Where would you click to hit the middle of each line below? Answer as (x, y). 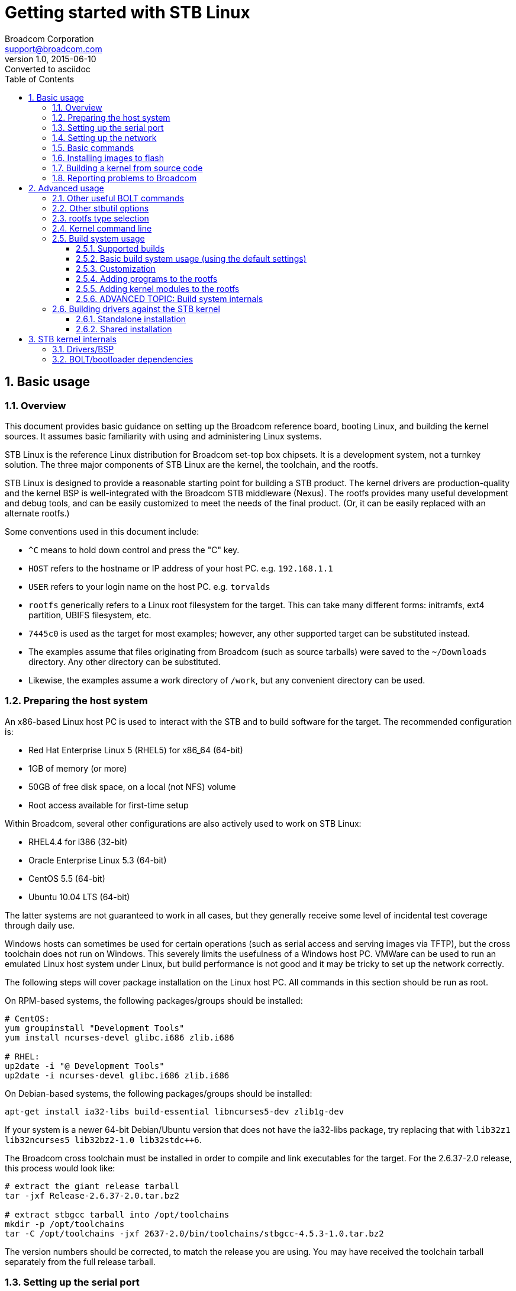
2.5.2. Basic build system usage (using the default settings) (191, 258)
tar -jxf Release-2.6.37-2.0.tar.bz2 (92, 1195)
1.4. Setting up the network (104, 137)
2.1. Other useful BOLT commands (118, 198)
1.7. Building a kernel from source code (128, 168)
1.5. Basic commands (93, 147)
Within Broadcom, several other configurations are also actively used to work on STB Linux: (183, 823)
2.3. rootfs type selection (101, 218)
